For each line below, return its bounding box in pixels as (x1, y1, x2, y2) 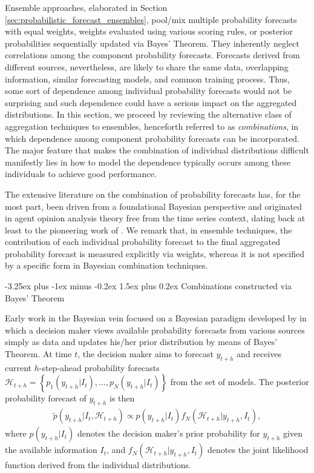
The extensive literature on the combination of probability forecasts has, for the (5, 187, 301, 200)
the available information (5, 443, 97, 456)
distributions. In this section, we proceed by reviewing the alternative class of (5, 108, 292, 121)
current (5, 361, 32, 374)
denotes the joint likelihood (208, 443, 309, 456)
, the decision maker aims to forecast (77, 347, 214, 360)
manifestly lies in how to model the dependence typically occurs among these (5, 155, 291, 168)
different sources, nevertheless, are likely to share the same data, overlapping (5, 60, 289, 73)
